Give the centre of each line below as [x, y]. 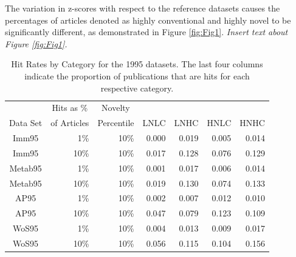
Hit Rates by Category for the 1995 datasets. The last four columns [137, 64]
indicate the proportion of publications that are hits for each [137, 75]
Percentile [116, 123]
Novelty [116, 108]
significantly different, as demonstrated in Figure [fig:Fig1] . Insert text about [146, 32]
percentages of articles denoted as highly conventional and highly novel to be [148, 20]
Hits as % [70, 108]
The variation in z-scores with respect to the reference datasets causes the [143, 8]
